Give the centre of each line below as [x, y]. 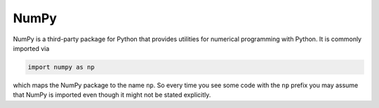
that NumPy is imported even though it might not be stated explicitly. [112, 95]
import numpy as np [61, 67]
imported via [31, 48]
